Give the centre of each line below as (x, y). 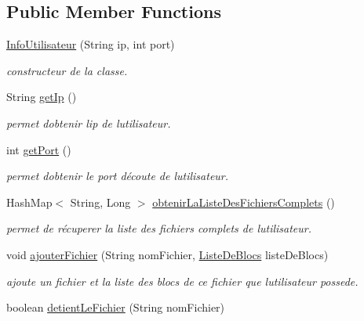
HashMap (29, 202)
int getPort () (39, 149)
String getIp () (42, 97)
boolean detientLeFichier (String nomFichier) (116, 307)
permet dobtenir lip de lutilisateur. (89, 123)
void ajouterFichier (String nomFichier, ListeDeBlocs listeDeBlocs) (167, 254)
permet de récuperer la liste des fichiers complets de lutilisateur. (159, 228)
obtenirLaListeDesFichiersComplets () (244, 202)
